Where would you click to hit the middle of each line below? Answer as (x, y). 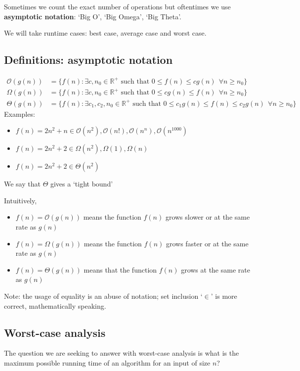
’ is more (224, 296)
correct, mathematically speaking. (55, 305)
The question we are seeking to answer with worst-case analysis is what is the (122, 353)
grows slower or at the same (208, 217)
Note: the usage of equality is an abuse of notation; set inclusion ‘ (103, 296)
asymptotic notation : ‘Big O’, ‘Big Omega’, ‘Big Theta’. (93, 16)
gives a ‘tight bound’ (82, 184)
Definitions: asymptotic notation (88, 60)
